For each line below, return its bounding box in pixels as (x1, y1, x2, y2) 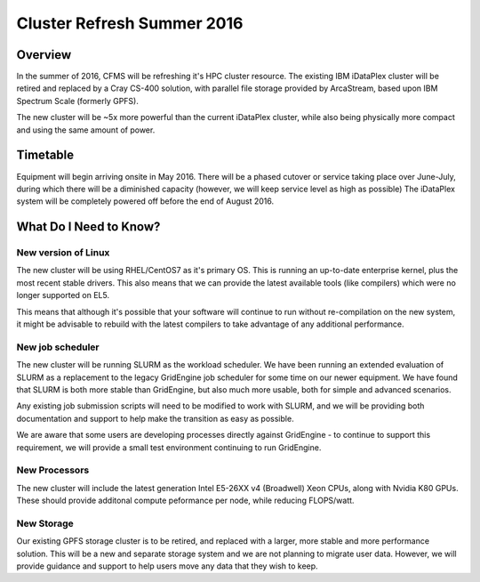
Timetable (16, 148, 75, 163)
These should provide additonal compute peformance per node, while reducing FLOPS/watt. (16, 495, 355, 506)
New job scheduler (16, 341, 100, 353)
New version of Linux (16, 247, 110, 259)
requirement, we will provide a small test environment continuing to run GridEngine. (16, 441, 322, 453)
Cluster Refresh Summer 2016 (16, 13, 244, 33)
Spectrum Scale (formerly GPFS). (16, 95, 140, 106)
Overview (16, 47, 72, 62)
